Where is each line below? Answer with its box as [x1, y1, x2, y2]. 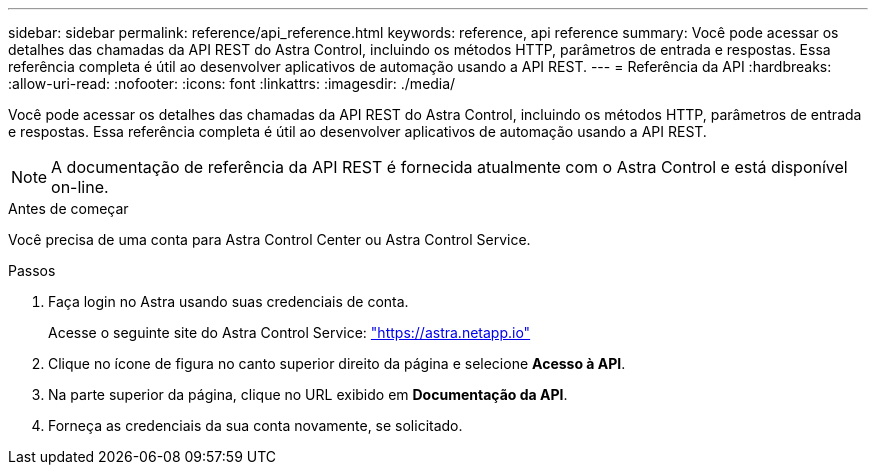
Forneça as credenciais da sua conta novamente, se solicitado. [48, 417, 463, 434]
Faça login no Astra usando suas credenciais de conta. [48, 293, 409, 310]
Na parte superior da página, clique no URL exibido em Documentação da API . [48, 386, 568, 403]
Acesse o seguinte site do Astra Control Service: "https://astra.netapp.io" [48, 324, 531, 341]
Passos [8, 262, 56, 279]
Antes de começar [8, 200, 129, 217]
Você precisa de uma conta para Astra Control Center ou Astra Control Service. [8, 231, 531, 248]
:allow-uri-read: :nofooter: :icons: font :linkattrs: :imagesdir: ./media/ [8, 75, 456, 92]
